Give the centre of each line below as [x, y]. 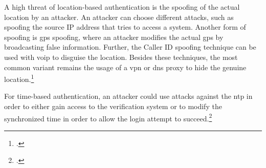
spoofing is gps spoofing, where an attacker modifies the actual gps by [114, 37]
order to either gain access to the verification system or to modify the [113, 106]
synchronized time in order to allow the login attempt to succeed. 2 [108, 117]
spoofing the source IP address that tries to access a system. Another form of [125, 27]
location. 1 [19, 78]
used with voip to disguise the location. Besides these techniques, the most [121, 57]
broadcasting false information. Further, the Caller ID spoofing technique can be [130, 47]
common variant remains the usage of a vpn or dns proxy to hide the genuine [125, 67]
